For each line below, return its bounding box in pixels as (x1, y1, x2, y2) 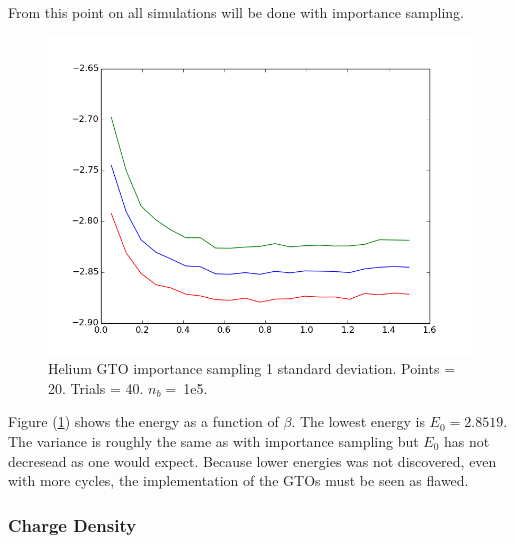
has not (444, 430, 490, 451)
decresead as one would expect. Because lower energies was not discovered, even (8, 450, 497, 471)
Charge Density (8, 512, 137, 537)
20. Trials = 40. (48, 377, 144, 398)
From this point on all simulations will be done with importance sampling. (8, 2, 465, 22)
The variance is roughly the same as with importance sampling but (8, 430, 419, 451)
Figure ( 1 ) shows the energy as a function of (8, 411, 279, 432)
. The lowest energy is (291, 411, 425, 432)
